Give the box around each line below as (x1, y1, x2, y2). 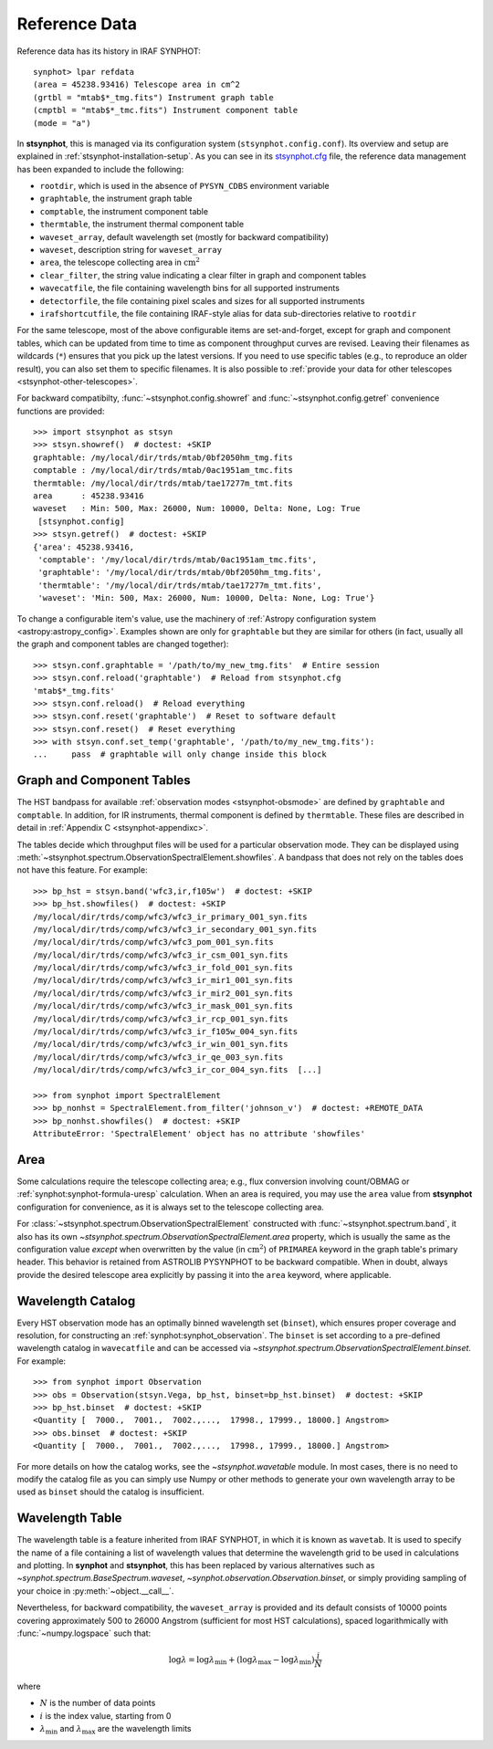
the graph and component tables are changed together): (16, 639, 229, 650)
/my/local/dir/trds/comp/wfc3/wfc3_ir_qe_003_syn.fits (33, 1052, 284, 1063)
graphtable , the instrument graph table (39, 193, 193, 204)
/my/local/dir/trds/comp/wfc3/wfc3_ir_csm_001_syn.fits (33, 949, 288, 960)
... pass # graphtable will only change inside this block (33, 749, 328, 759)
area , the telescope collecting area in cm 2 (39, 256, 201, 268)
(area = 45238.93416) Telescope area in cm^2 (33, 79, 241, 90)
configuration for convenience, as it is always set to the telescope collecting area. (16, 1201, 324, 1212)
